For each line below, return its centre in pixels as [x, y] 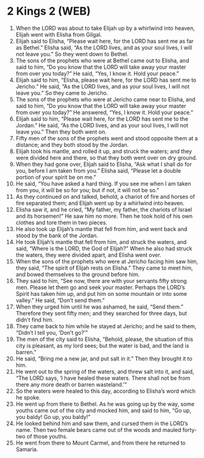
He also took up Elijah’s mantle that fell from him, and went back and [101, 229]
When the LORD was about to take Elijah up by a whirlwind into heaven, [105, 28]
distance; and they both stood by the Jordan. [72, 145]
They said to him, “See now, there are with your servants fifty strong [101, 281]
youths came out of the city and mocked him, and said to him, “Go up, [103, 410]
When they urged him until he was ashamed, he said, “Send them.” [99, 307]
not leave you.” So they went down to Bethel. [72, 54]
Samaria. [27, 449]
